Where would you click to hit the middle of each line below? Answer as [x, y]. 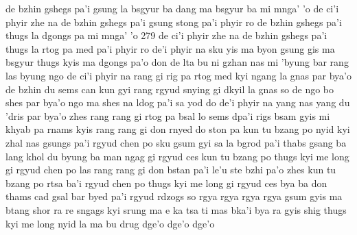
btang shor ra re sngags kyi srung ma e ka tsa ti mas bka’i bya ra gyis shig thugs [176, 209]
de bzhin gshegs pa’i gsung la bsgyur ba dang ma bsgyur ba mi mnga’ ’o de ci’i [172, 8]
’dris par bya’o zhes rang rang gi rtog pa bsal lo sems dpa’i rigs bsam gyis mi [168, 115]
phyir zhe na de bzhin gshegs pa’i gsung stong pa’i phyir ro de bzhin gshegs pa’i [174, 22]
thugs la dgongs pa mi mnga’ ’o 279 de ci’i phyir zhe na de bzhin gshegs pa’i [166, 35]
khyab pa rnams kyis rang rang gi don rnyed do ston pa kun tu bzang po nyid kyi [178, 129]
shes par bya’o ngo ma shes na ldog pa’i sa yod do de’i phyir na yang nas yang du [178, 102]
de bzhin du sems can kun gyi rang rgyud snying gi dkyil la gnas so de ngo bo [170, 89]
